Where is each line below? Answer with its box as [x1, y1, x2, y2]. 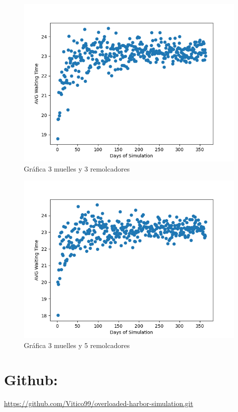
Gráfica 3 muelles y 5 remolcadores [24, 340, 130, 350]
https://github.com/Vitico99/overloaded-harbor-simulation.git [4, 398, 193, 408]
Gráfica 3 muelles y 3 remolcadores [24, 163, 130, 174]
